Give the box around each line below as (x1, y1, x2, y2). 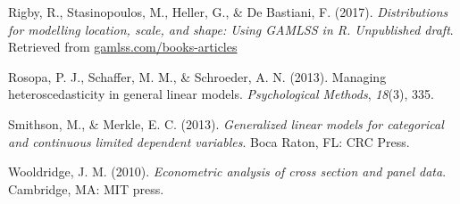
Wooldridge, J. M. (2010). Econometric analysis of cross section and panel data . (8, 162, 447, 181)
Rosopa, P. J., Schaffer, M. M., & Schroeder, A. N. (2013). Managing (8, 67, 387, 86)
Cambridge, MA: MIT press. (8, 179, 164, 198)
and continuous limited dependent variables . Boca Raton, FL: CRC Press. (8, 132, 410, 151)
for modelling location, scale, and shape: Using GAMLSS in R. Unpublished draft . (8, 20, 454, 38)
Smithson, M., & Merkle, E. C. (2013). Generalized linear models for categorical (8, 114, 444, 133)
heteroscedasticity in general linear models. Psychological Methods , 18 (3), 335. (8, 85, 434, 103)
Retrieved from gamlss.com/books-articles (8, 37, 238, 56)
